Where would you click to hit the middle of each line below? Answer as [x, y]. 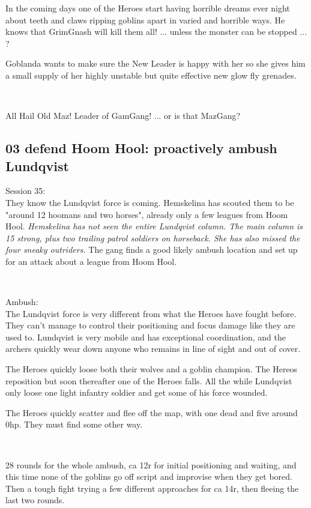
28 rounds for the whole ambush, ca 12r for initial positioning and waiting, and [151, 464]
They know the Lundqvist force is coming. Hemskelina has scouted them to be [150, 202]
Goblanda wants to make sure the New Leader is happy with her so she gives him [155, 63]
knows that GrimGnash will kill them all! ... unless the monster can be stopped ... [156, 32]
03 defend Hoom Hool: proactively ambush [141, 148]
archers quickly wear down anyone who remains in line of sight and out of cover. [153, 349]
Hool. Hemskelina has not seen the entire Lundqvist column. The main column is [154, 226]
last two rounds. [35, 500]
